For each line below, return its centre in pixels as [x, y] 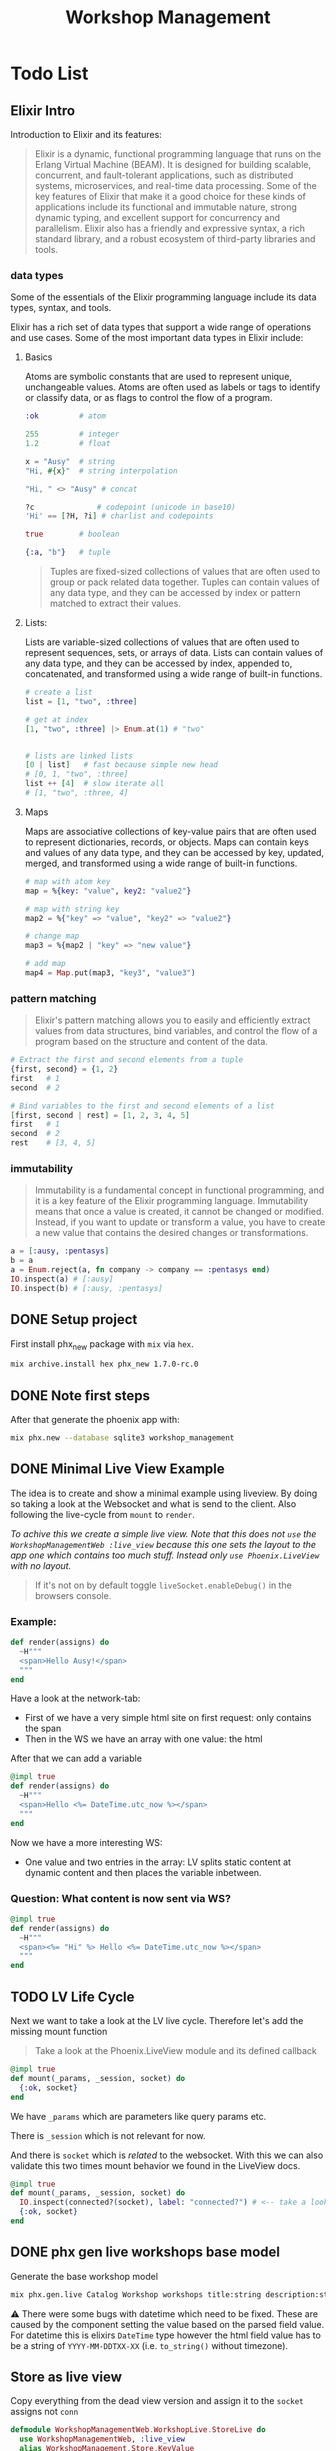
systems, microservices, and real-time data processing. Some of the [175, 185]
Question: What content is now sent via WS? [121, 1898]
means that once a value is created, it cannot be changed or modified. [179, 1212]
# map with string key [72, 909]
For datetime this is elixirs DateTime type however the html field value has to [166, 2335]
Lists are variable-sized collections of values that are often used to [162, 642]
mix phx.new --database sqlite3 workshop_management [122, 1438]
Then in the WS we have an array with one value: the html [143, 1739]
